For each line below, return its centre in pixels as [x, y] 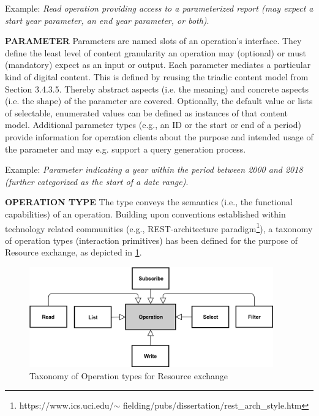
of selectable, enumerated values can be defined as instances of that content [146, 112]
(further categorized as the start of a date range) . [97, 181]
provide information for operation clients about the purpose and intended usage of [159, 136]
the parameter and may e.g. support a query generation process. [126, 149]
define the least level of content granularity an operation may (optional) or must [156, 52]
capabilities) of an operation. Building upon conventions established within [145, 214]
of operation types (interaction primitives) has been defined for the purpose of [152, 240]
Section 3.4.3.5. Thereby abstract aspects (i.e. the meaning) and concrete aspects [157, 89]
